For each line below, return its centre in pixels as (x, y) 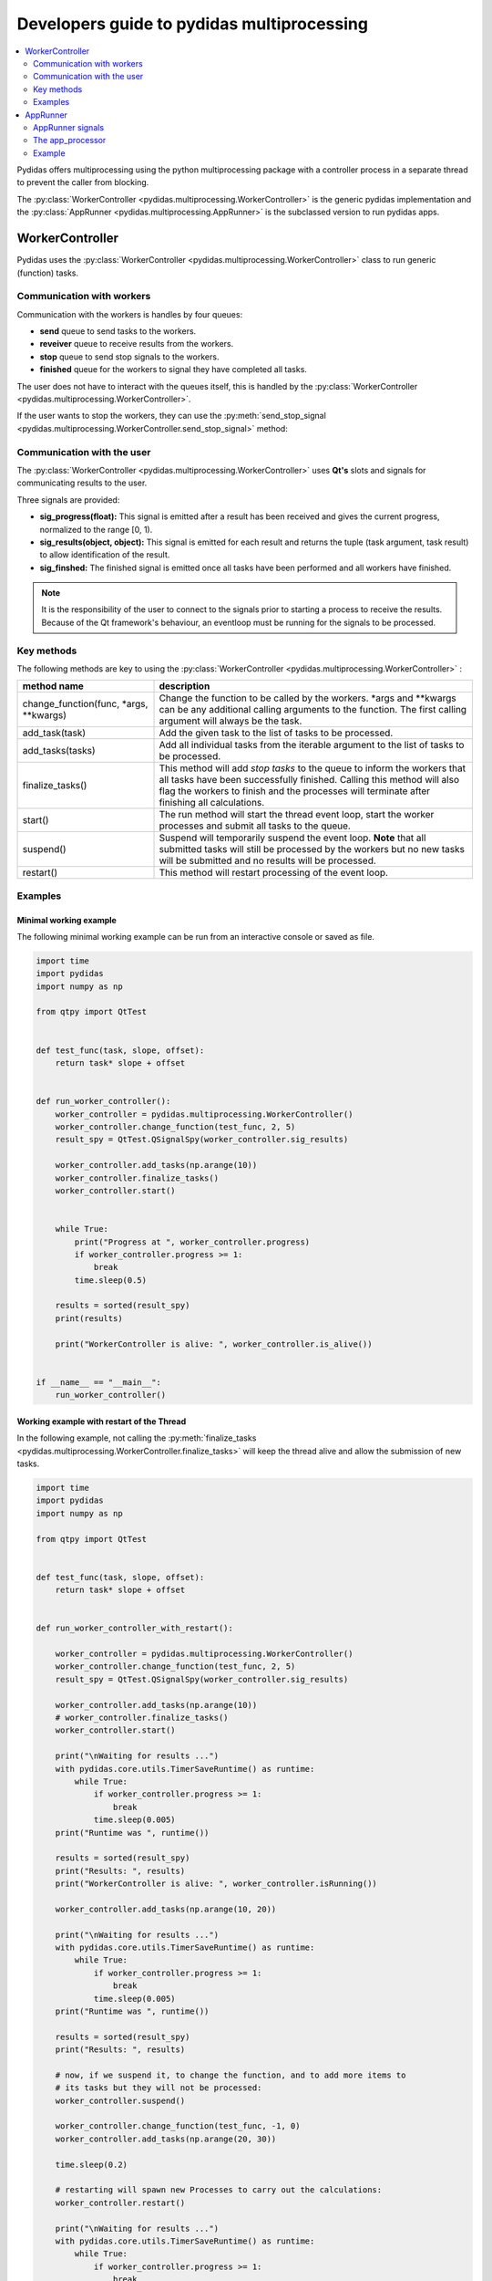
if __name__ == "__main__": (98, 1382)
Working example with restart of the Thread (102, 1421)
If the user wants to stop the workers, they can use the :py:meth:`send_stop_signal (172, 416)
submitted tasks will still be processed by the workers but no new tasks (312, 849)
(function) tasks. (48, 273)
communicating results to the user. (82, 483)
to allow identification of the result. (105, 555)
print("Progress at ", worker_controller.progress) (192, 1242)
